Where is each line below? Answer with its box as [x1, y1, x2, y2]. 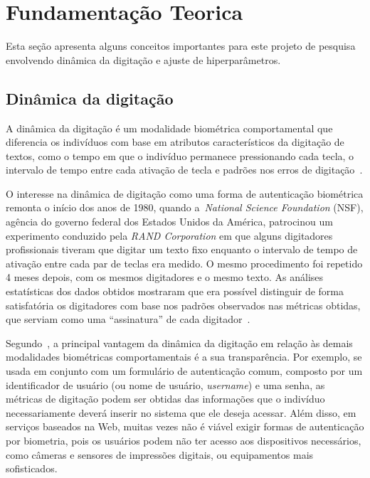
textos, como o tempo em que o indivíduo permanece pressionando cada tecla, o [6, 148, 354, 163]
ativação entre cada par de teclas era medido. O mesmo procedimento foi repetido [6, 255, 363, 270]
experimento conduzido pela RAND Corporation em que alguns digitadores [6, 228, 333, 243]
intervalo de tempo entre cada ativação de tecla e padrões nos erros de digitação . [6, 162, 363, 177]
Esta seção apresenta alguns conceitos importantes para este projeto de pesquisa [6, 38, 356, 53]
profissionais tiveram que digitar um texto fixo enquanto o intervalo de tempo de [6, 242, 358, 257]
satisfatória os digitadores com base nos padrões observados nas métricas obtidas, [6, 297, 361, 312]
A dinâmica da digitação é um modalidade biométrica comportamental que [6, 120, 333, 135]
